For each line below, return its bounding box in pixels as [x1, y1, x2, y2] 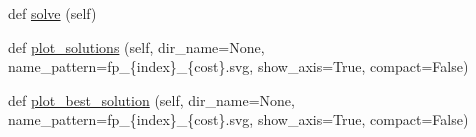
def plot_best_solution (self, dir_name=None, [8, 89, 295, 110]
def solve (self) [8, 3, 97, 23]
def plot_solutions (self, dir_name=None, [8, 36, 265, 57]
